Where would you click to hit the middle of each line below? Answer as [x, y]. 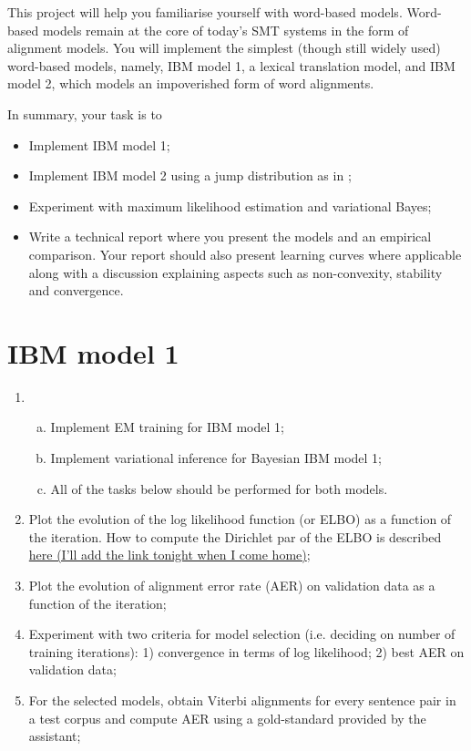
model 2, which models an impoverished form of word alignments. [191, 83]
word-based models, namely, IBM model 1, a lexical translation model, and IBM [231, 65]
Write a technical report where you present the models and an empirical [230, 237]
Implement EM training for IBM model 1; [167, 427]
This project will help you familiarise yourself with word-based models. [205, 12]
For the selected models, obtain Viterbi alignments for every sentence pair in [242, 700]
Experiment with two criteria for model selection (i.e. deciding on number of [242, 634]
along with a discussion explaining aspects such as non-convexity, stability [235, 272]
